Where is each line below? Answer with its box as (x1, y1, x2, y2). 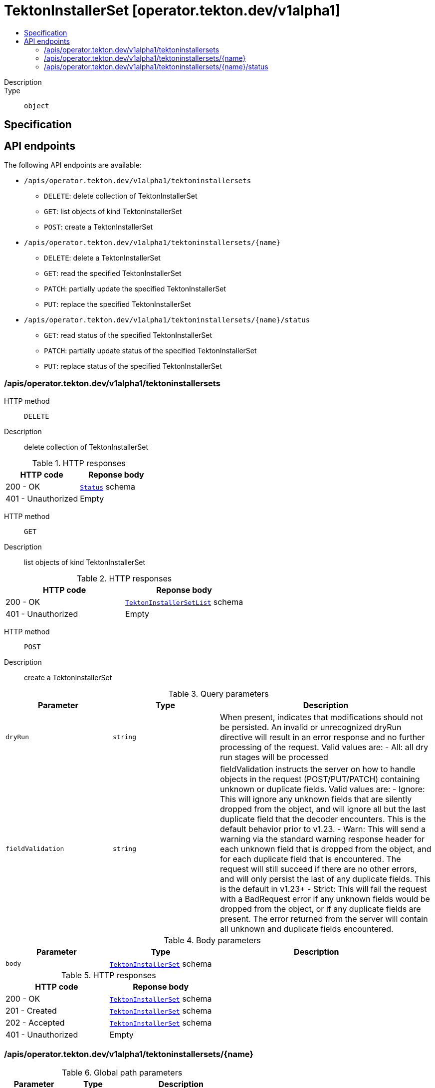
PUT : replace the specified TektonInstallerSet (44, 300, 191, 309)
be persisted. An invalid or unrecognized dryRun (220, 722, 402, 732)
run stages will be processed (220, 752, 328, 762)
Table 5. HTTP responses (61, 970, 156, 980)
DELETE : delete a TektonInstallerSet (44, 254, 161, 263)
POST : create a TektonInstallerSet (44, 223, 153, 232)
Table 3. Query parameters (168, 688, 269, 699)
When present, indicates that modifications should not (220, 712, 423, 722)
